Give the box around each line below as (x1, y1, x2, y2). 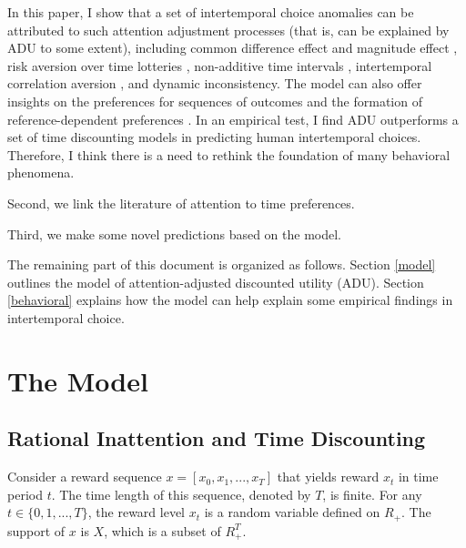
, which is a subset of (104, 521, 221, 540)
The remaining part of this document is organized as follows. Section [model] (7, 255, 436, 274)
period (7, 484, 43, 503)
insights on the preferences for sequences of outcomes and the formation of (7, 91, 422, 110)
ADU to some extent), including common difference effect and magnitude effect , (7, 38, 458, 57)
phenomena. (7, 163, 75, 182)
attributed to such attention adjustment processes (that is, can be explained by (7, 20, 450, 39)
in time (398, 467, 439, 486)
